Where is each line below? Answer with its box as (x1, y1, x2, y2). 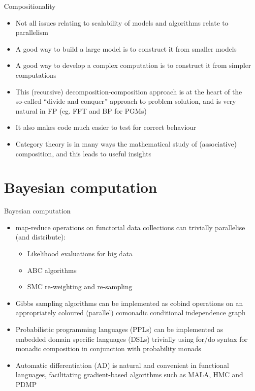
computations (15, 69, 57, 80)
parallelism (15, 27, 49, 37)
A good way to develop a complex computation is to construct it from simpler (15, 60, 251, 70)
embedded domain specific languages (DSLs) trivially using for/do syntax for (15, 333, 248, 344)
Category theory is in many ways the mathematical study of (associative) (15, 138, 237, 149)
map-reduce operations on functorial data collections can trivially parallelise (15, 222, 245, 232)
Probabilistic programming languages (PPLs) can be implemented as (15, 324, 223, 334)
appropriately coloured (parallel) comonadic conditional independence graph (15, 307, 246, 318)
